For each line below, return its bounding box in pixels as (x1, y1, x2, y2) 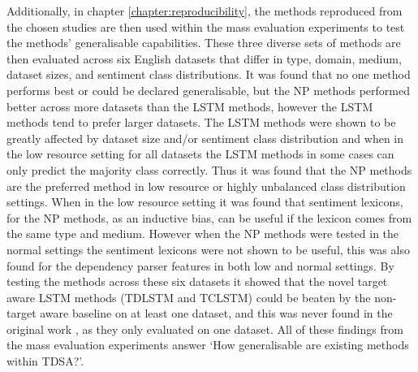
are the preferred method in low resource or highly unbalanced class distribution (6, 177, 406, 194)
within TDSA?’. (6, 353, 84, 370)
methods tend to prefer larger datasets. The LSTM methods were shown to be (6, 114, 396, 131)
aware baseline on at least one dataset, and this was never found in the (40, 305, 393, 322)
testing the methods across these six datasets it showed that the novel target (6, 273, 388, 290)
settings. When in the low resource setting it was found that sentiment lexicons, (6, 193, 403, 210)
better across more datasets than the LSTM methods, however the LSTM (6, 97, 373, 115)
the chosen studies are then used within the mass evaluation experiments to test (6, 18, 405, 35)
